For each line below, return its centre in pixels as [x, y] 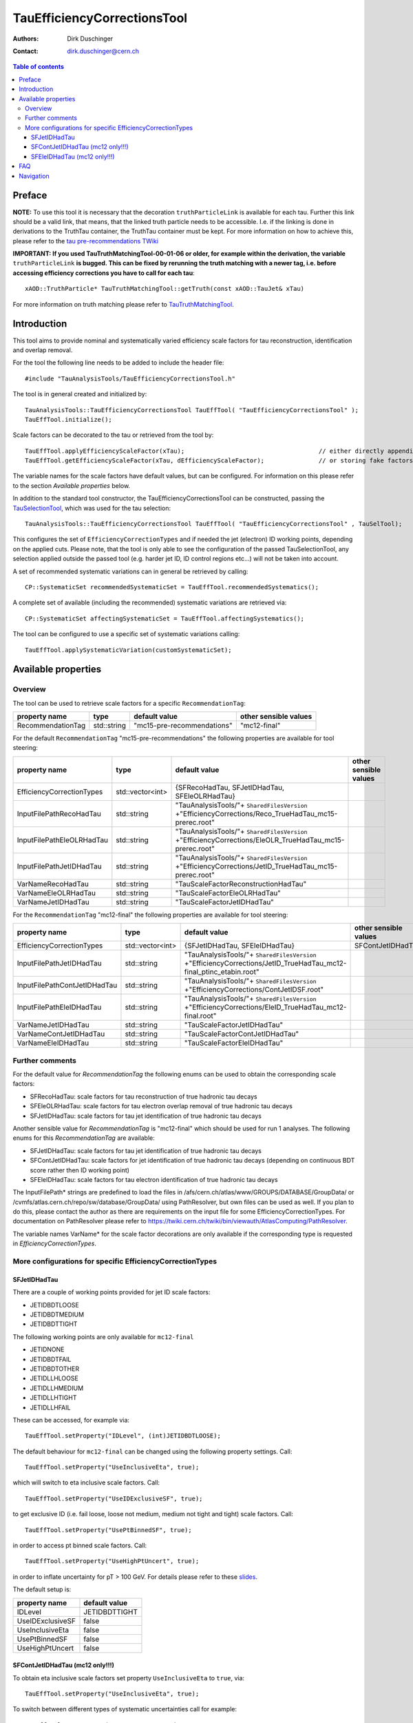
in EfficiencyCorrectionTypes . [54, 1243]
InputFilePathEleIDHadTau [59, 1008]
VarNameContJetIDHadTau [61, 1034]
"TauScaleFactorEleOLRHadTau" [228, 893]
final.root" [200, 1016]
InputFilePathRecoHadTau [59, 813]
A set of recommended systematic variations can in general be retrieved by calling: [130, 571]
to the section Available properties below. [72, 485]
